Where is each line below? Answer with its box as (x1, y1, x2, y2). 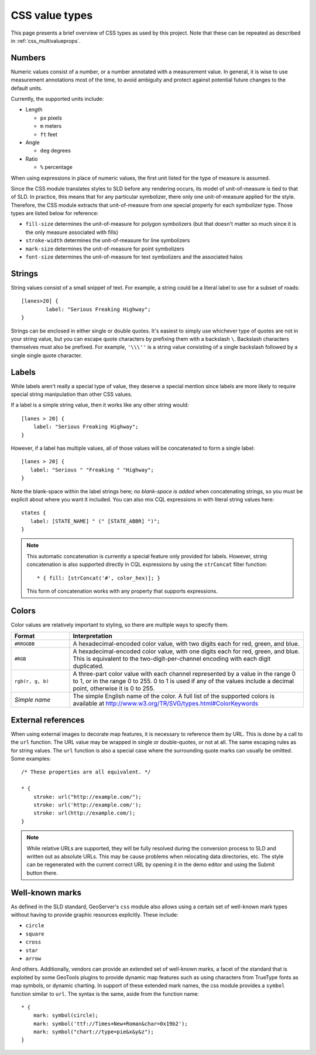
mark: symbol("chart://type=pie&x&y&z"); (33, 1029, 154, 1035)
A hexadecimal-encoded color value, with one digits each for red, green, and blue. (73, 647, 300, 656)
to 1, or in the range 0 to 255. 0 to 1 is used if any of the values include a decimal (73, 677, 294, 686)
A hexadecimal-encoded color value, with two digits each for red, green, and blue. (73, 640, 300, 648)
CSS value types (11, 9, 93, 22)
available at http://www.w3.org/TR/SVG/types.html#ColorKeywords (73, 700, 259, 708)
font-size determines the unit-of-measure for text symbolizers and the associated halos (25, 253, 243, 260)
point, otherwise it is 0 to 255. (73, 684, 155, 693)
